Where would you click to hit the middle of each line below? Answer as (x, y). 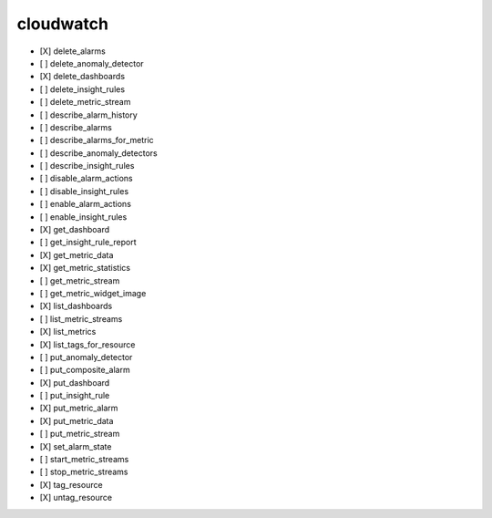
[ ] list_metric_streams (81, 318)
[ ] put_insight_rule (75, 396)
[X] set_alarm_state (76, 446)
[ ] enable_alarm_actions (86, 204)
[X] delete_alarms (73, 51)
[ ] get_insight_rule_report (88, 243)
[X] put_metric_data (77, 420)
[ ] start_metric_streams (84, 460)
